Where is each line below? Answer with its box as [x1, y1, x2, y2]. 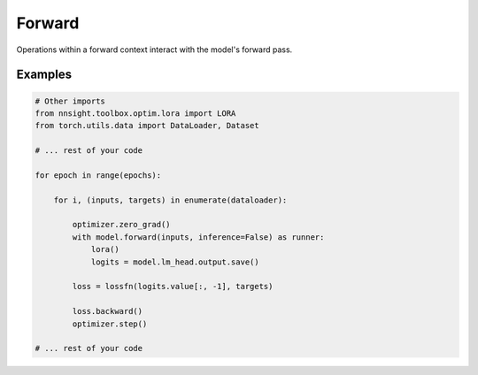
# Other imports [35, 96, 106, 106]
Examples [16, 67, 73, 82]
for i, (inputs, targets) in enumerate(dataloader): [53, 195, 288, 205]
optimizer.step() [72, 318, 148, 329]
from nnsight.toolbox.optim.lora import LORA [35, 108, 236, 119]
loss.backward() [72, 306, 143, 317]
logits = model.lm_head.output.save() [90, 256, 260, 267]
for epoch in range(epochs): [35, 170, 162, 180]
